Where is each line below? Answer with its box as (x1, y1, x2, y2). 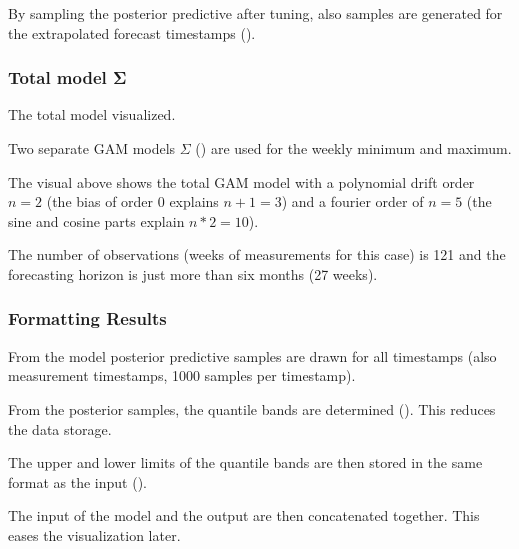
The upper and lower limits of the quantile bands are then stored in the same (8, 452, 483, 473)
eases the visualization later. (8, 524, 181, 545)
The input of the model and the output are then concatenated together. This (8, 505, 480, 526)
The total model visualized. (8, 104, 176, 125)
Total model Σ (8, 65, 127, 90)
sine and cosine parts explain (8, 210, 185, 231)
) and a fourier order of (281, 191, 424, 212)
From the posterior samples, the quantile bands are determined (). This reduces (8, 398, 496, 419)
